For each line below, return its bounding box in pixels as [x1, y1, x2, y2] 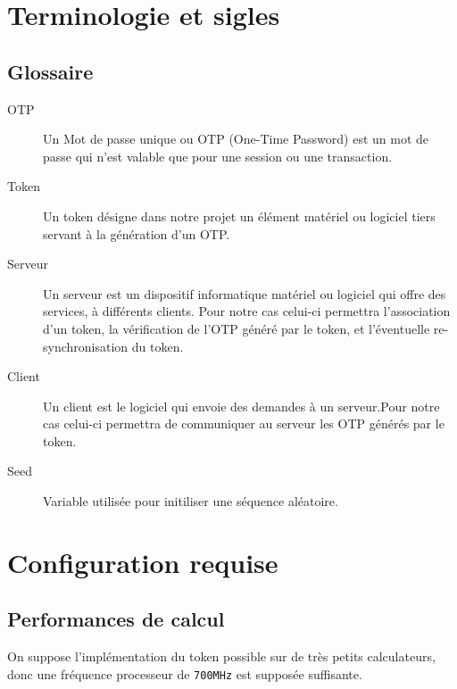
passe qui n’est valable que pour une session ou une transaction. [43, 146, 393, 165]
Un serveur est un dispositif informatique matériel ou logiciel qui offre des [43, 284, 446, 303]
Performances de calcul [7, 605, 225, 633]
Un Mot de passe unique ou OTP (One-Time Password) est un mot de [43, 129, 429, 148]
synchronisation [43, 336, 129, 355]
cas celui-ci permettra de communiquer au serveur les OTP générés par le [43, 414, 445, 433]
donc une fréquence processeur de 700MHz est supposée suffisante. [7, 664, 362, 683]
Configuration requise [7, 544, 278, 580]
